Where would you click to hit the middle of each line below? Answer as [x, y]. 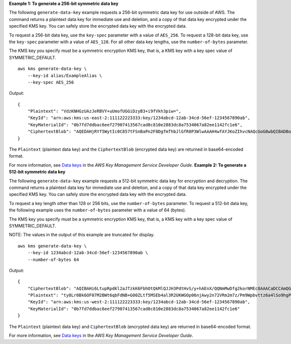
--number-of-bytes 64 [53, 259]
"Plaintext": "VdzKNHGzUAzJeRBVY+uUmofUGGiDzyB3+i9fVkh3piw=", [104, 111]
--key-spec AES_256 [51, 82]
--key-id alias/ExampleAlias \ [65, 76]
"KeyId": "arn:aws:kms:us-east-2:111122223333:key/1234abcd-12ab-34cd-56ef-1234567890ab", [139, 118]
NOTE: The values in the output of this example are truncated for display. [82, 235]
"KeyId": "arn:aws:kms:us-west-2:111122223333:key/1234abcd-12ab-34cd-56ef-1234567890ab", [139, 302]
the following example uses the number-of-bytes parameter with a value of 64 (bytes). [97, 210]
